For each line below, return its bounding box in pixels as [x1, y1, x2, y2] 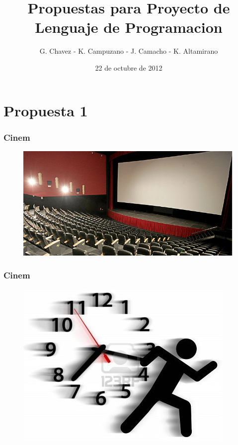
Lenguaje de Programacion [35, 17, 223, 37]
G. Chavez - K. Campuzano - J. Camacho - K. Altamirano [39, 46, 218, 56]
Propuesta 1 [3, 100, 88, 120]
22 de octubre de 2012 [95, 62, 162, 73]
